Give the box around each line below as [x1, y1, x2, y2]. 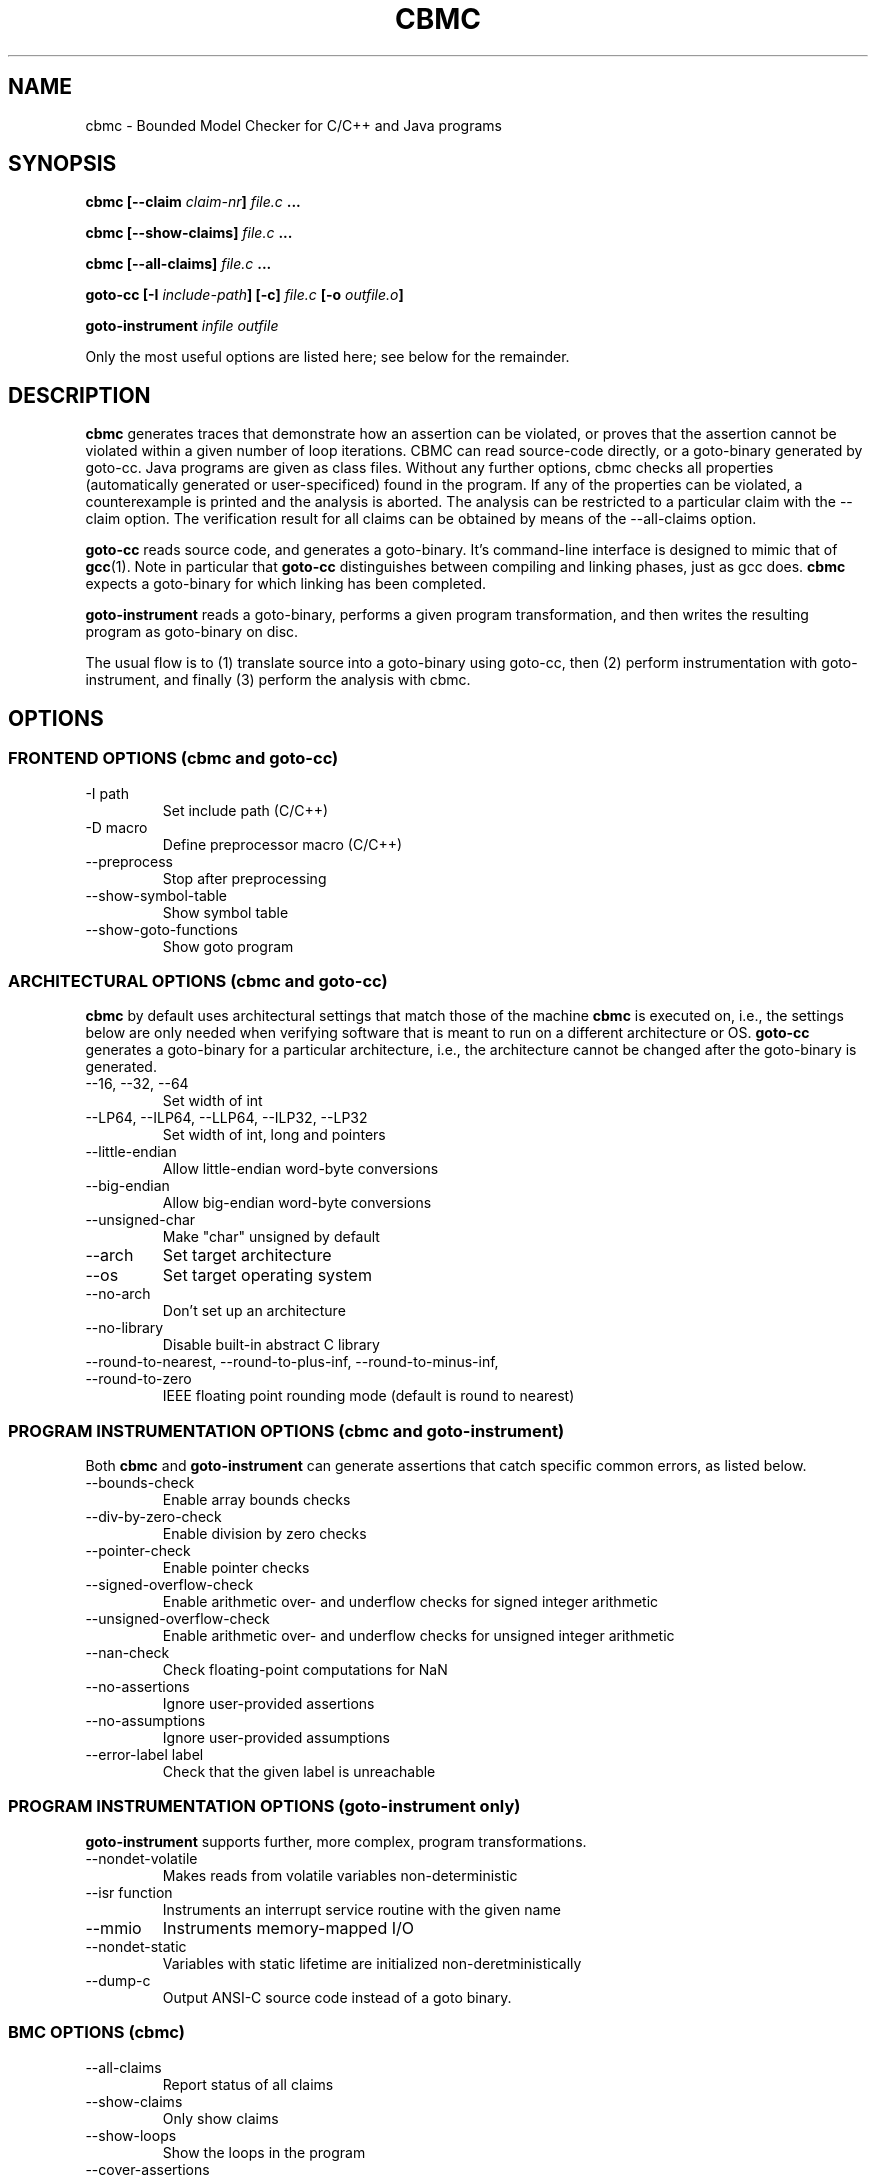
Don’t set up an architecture [162, 1302, 346, 1320]
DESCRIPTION [8, 382, 151, 408]
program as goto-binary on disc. [85, 623, 299, 641]
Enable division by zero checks [162, 1525, 367, 1542]
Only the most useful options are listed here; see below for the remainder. [85, 348, 570, 366]
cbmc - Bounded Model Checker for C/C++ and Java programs [85, 116, 502, 134]
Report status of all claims [162, 2075, 334, 2093]
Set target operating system [162, 1265, 372, 1286]
